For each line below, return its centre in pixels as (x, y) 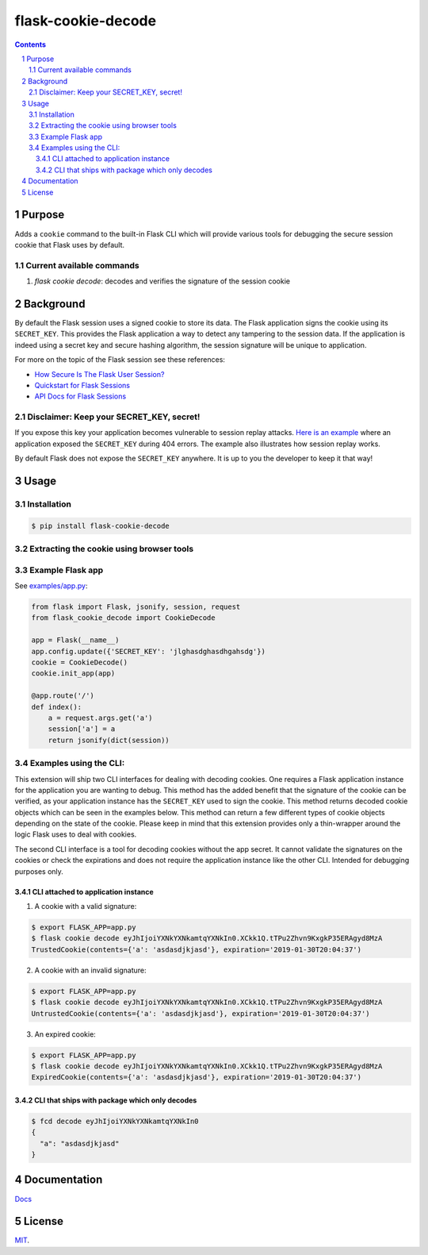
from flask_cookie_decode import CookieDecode (123, 618)
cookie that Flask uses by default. (70, 244)
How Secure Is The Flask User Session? (99, 374)
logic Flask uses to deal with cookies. (76, 834)
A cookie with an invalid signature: (90, 970)
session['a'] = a (82, 729)
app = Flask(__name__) (75, 640)
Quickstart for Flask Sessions (82, 385)
